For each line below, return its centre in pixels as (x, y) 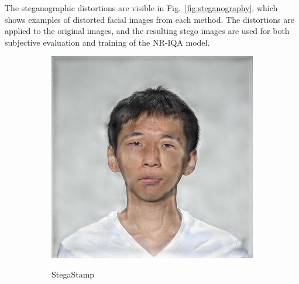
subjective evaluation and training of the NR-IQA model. (107, 42)
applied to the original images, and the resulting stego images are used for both (147, 31)
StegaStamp (73, 274)
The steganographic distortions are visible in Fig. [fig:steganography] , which (141, 8)
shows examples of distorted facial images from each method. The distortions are (149, 19)
